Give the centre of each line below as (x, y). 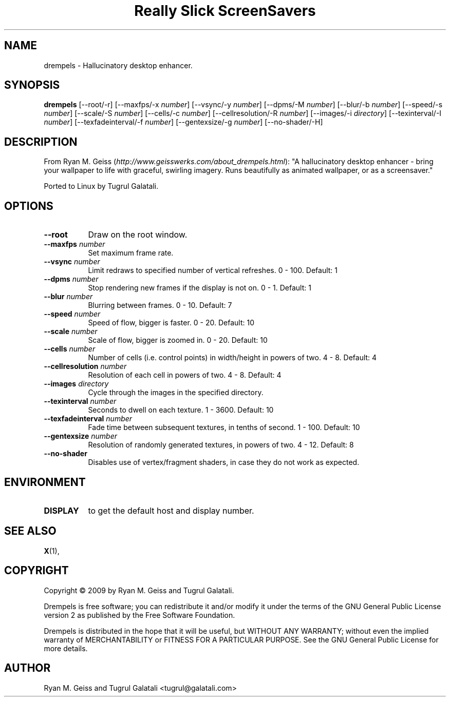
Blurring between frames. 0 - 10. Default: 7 (160, 305)
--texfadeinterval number (88, 419)
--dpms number (71, 279)
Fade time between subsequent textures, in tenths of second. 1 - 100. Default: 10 (224, 427)
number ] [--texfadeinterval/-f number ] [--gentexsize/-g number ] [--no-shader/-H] (183, 122)
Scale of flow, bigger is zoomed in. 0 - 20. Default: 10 (178, 340)
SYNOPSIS (32, 85)
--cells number (70, 349)
